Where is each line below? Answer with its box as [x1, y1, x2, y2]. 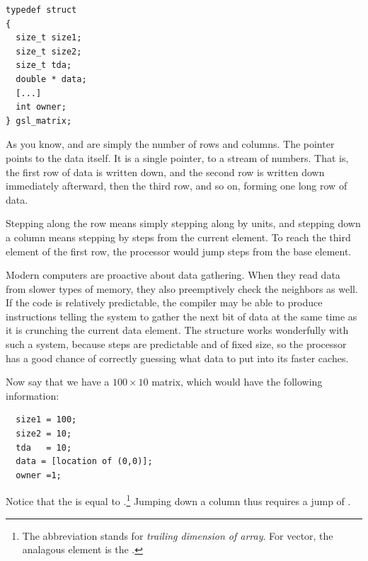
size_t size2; [16, 46, 82, 57]
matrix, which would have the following [151, 374, 323, 389]
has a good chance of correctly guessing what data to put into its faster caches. [6, 350, 349, 365]
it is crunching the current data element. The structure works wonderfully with [6, 323, 349, 337]
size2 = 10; [16, 429, 72, 439]
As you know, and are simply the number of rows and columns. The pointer [6, 137, 335, 151]
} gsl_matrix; [6, 115, 72, 126]
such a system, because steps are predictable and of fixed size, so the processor [6, 337, 347, 352]
